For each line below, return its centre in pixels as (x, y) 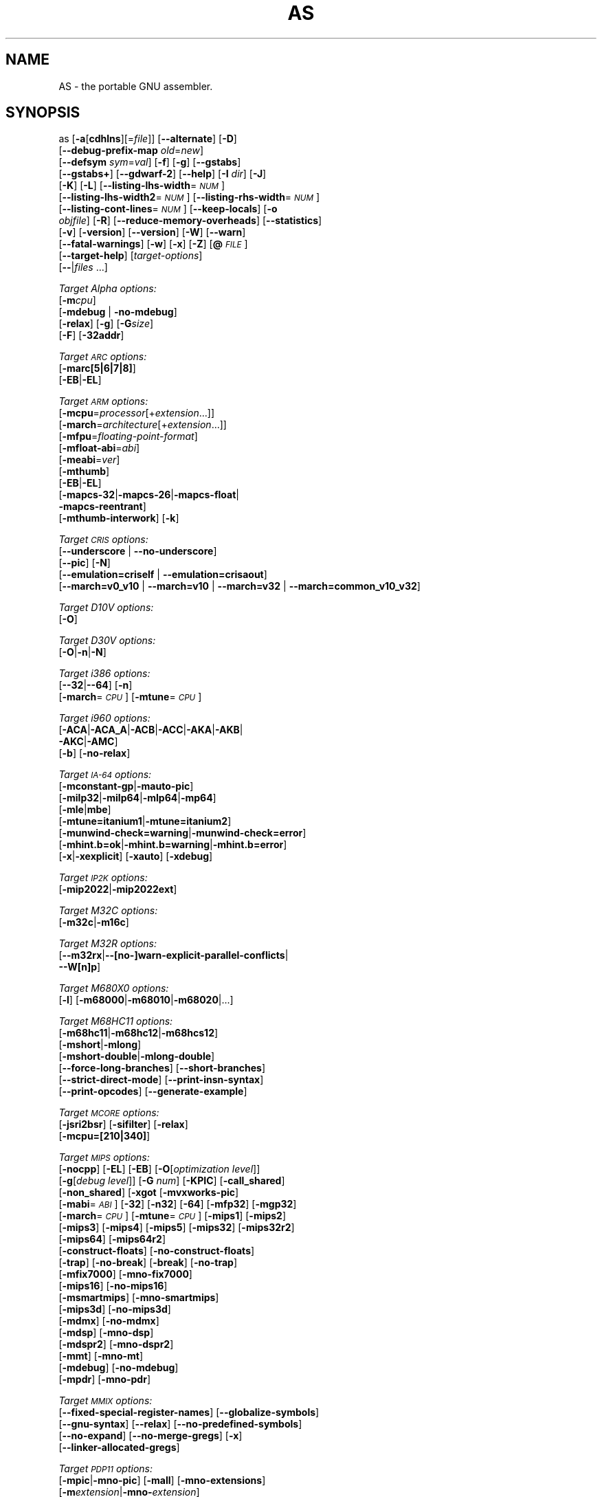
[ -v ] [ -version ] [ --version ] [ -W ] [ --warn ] (152, 232)
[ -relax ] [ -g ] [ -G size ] (106, 324)
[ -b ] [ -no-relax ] (94, 753)
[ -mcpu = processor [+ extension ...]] (137, 413)
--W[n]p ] (80, 967)
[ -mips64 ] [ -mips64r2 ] (112, 1239)
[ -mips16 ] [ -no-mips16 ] (113, 1286)
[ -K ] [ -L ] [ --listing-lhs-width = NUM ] (142, 186)
